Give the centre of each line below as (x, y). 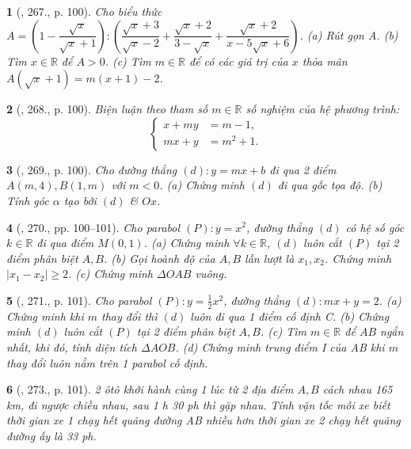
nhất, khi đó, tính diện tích (72, 346)
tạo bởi (80, 200)
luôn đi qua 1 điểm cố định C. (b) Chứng (290, 316)
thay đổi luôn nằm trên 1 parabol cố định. (107, 362)
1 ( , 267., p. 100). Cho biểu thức (84, 11)
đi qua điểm (65, 243)
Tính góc (28, 200)
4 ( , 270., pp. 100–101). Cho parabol (93, 227)
